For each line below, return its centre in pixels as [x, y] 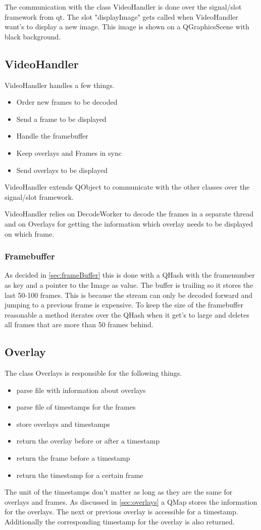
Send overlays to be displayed [62, 170]
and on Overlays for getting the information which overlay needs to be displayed [129, 223]
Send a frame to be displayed [61, 119]
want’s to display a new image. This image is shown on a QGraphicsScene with [127, 27]
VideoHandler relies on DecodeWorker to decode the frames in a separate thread [129, 214]
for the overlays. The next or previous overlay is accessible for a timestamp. [121, 512]
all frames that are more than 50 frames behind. [79, 324]
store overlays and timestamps [63, 424]
